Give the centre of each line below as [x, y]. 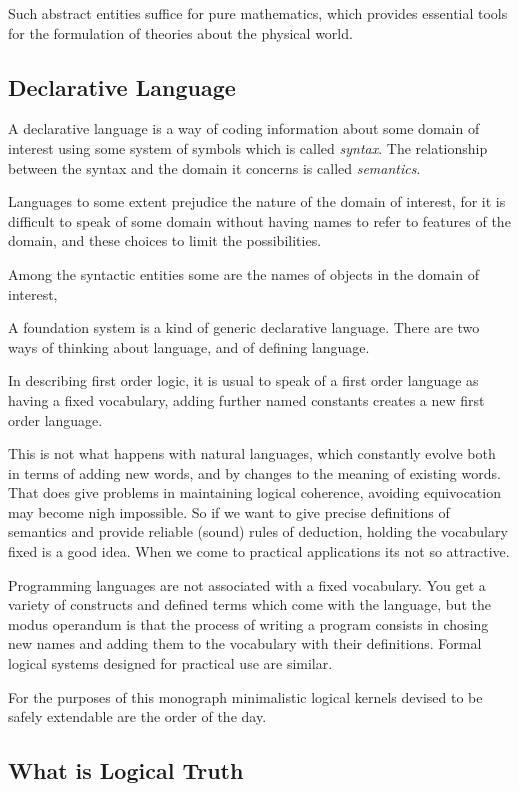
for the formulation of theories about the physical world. [180, 32]
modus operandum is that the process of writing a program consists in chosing [248, 623]
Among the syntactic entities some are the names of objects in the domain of [243, 273]
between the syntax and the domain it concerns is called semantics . [214, 167]
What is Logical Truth [126, 770]
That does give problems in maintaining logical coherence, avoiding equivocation [254, 492]
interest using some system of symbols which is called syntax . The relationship [248, 147]
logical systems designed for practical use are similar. [170, 663]
